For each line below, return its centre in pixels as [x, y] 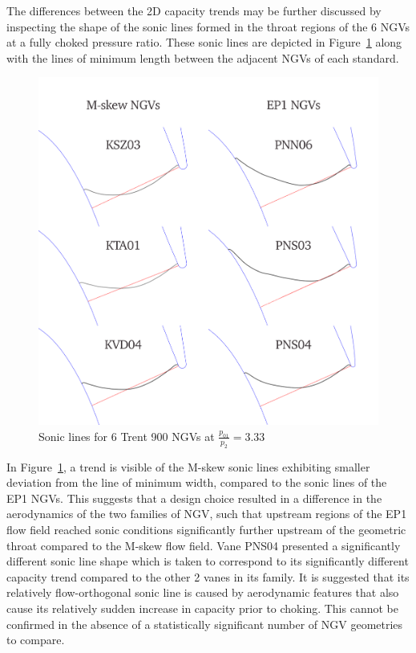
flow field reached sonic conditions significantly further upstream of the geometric [206, 529]
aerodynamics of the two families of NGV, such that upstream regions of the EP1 [207, 514]
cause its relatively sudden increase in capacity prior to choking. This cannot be [202, 608]
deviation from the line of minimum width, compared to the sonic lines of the [197, 482]
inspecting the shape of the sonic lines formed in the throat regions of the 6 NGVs [208, 26]
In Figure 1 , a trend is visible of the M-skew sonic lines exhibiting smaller [188, 466]
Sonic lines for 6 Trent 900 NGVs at [127, 436]
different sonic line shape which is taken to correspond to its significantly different [208, 561]
